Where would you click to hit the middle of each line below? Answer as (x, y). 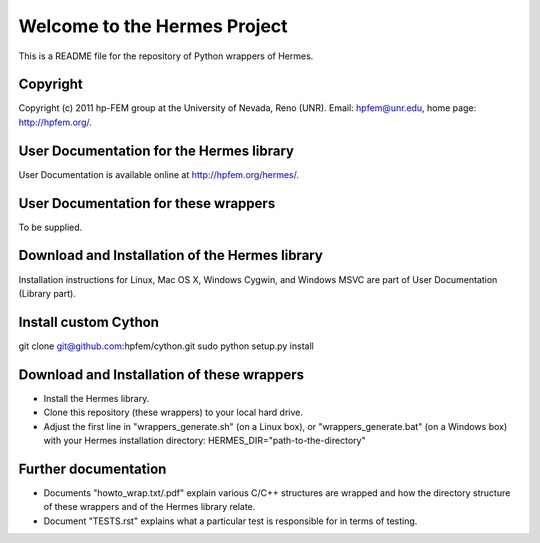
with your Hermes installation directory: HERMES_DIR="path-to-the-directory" (204, 440)
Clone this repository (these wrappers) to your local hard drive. (173, 412)
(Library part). (47, 293)
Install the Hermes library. (96, 398)
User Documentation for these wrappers (147, 203)
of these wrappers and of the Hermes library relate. (149, 507)
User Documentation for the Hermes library (156, 150)
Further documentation (92, 468)
